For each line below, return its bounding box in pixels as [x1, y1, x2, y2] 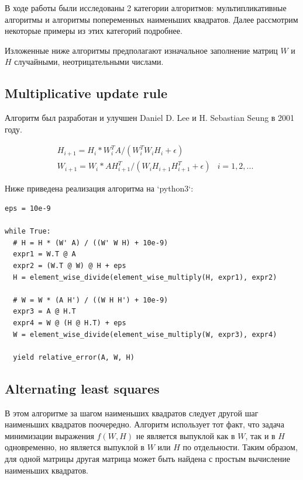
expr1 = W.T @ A [13, 250, 76, 259]
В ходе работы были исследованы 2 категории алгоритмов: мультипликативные [5, 2, 287, 13]
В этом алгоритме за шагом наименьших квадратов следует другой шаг [5, 406, 259, 419]
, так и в [245, 429, 276, 441]
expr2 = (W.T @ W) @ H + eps [13, 261, 126, 270]
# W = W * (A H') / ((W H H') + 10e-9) [13, 295, 168, 304]
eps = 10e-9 [5, 204, 51, 213]
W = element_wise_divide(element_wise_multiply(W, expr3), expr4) [13, 330, 277, 339]
